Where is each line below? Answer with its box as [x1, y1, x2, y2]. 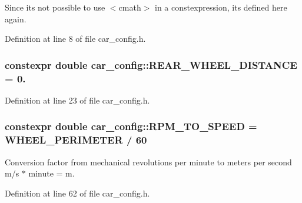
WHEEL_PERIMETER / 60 [5, 132, 147, 147]
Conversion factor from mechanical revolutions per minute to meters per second [5, 155, 292, 168]
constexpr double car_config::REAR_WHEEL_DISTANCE [5, 57, 297, 72]
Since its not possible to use [5, 1, 105, 13]
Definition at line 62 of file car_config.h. [5, 187, 150, 199]
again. [5, 12, 26, 25]
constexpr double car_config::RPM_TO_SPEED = [5, 119, 257, 134]
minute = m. [28, 167, 75, 179]
